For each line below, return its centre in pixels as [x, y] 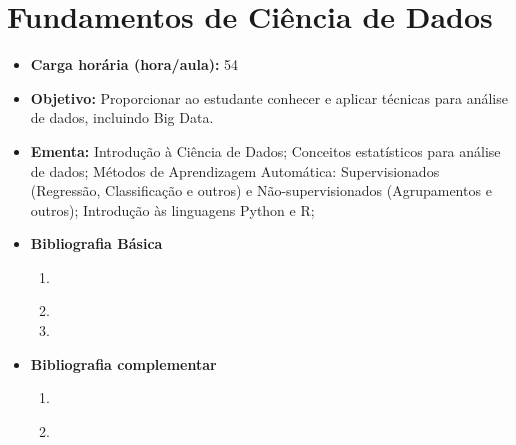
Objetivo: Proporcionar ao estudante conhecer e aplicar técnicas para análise [269, 97]
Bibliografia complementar [123, 363]
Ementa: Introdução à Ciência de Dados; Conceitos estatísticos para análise [265, 150]
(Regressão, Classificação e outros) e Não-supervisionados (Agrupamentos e [261, 190]
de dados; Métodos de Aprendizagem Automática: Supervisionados [235, 170]
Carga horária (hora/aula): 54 [134, 64]
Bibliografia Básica [96, 243]
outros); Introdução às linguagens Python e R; [172, 209]
